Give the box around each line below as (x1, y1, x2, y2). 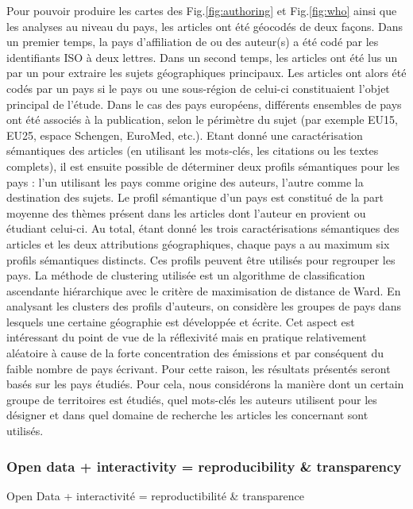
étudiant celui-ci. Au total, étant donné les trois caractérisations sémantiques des (6, 220, 399, 237)
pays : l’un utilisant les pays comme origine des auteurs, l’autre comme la (6, 173, 364, 190)
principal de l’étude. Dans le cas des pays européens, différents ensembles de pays (6, 95, 402, 112)
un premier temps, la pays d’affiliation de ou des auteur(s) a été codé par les (6, 33, 379, 50)
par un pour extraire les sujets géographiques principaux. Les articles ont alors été (6, 64, 407, 81)
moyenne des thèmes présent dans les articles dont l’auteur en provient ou (6, 204, 366, 221)
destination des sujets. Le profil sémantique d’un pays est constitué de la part (6, 189, 384, 206)
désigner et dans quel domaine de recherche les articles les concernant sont (6, 407, 369, 423)
